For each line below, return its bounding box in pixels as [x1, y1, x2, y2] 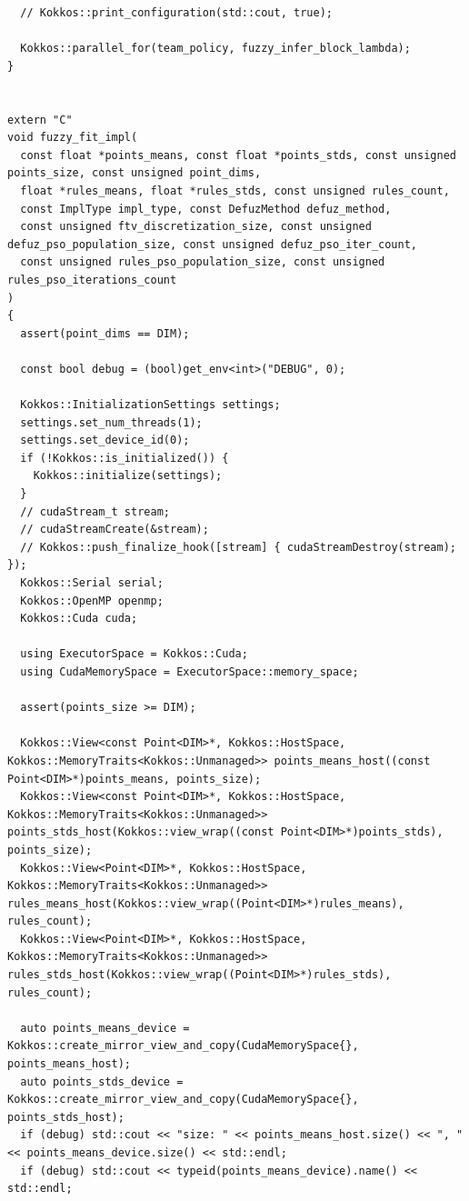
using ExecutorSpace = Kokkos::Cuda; [20, 647, 248, 661]
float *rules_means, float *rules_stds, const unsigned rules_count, [20, 184, 450, 197]
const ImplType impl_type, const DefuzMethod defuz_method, [20, 202, 392, 215]
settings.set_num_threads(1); [20, 415, 203, 429]
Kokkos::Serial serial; [20, 576, 164, 589]
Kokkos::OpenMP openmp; [20, 594, 164, 607]
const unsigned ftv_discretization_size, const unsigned [20, 220, 372, 234]
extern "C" [7, 113, 73, 126]
